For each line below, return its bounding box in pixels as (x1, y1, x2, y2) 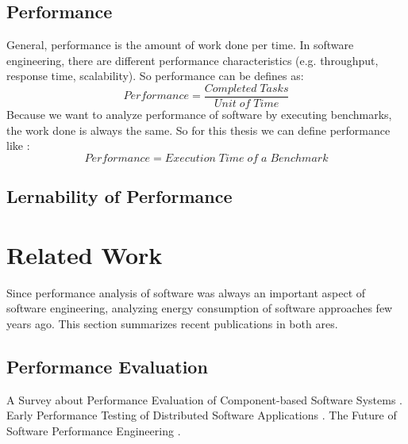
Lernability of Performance (6, 184, 233, 209)
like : (6, 137, 30, 154)
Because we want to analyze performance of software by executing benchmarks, (6, 106, 392, 123)
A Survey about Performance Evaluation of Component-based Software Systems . (6, 391, 402, 408)
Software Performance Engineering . (6, 422, 181, 438)
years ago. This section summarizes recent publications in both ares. (6, 315, 338, 331)
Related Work (6, 238, 163, 270)
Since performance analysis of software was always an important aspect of (6, 284, 366, 300)
